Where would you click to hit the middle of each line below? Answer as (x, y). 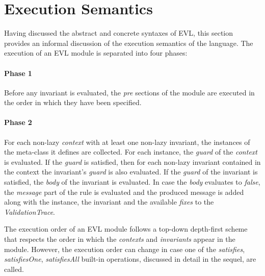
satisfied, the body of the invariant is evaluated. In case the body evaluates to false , (132, 182)
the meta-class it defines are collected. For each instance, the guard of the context (131, 152)
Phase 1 (18, 73)
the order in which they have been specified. (73, 102)
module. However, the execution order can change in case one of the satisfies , (125, 249)
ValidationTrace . (30, 211)
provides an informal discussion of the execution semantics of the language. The (129, 43)
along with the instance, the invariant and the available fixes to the (109, 202)
